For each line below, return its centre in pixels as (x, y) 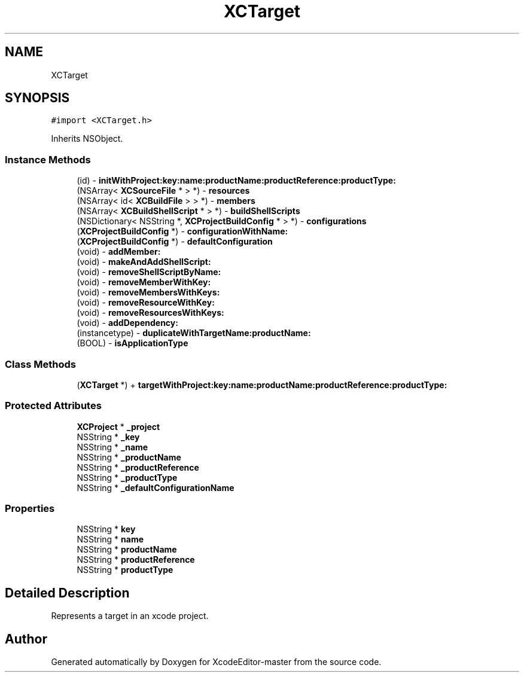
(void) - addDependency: (127, 323)
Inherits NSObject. (87, 139)
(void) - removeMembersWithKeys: (148, 292)
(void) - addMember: (119, 252)
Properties (30, 509)
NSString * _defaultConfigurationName (156, 487)
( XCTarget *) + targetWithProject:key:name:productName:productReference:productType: (262, 385)
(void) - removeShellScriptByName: (149, 272)
